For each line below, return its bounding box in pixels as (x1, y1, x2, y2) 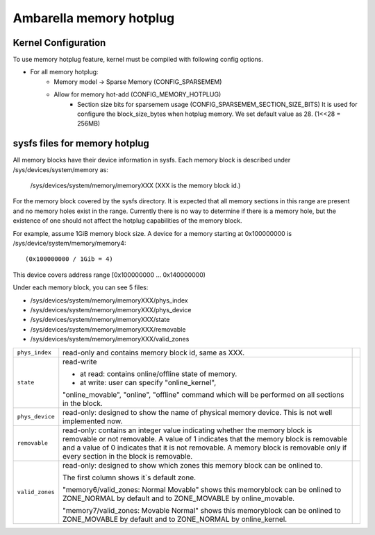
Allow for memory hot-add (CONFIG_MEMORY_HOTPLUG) (53, 90, 222, 99)
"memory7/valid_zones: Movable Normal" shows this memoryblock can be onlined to (62, 505, 342, 515)
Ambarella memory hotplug (12, 10, 175, 26)
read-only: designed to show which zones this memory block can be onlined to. (62, 460, 323, 470)
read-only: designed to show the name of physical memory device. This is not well (62, 407, 333, 417)
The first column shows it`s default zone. (62, 473, 197, 482)
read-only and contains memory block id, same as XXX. (62, 348, 245, 357)
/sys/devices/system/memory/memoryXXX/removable (30, 325, 186, 333)
